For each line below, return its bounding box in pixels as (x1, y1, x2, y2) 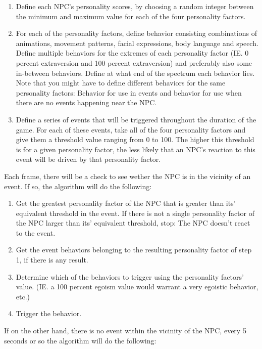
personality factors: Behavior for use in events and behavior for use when (16, 87, 242, 98)
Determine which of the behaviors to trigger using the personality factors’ (16, 271, 244, 282)
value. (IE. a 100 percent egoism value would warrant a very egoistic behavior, (16, 281, 258, 292)
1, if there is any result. (16, 254, 88, 265)
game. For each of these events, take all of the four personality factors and (16, 124, 246, 135)
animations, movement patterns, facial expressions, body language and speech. (16, 37, 258, 48)
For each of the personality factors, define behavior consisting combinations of (16, 28, 257, 38)
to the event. (16, 227, 56, 238)
